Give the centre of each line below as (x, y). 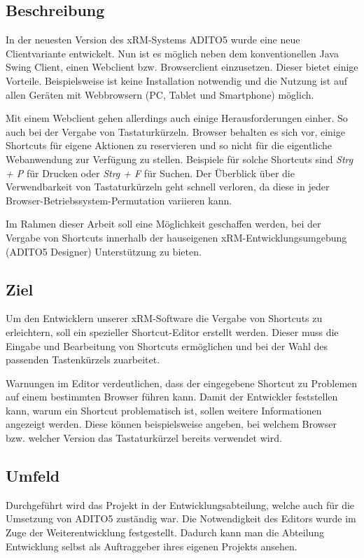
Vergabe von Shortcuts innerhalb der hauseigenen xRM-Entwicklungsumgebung (176, 237)
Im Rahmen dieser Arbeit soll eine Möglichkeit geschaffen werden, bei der (163, 224)
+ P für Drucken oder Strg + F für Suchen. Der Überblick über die (150, 173)
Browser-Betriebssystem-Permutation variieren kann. (119, 200)
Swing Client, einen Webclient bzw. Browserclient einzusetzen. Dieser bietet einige (182, 67)
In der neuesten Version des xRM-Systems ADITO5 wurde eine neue (153, 40)
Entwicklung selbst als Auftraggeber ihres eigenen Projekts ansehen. (152, 546)
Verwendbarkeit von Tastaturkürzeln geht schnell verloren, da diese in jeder (168, 187)
